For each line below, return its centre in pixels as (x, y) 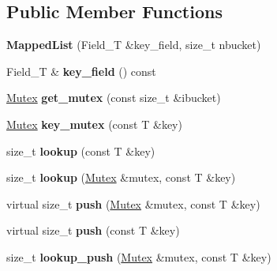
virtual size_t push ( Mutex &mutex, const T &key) (133, 203)
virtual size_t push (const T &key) (93, 230)
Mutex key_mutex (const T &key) (94, 124)
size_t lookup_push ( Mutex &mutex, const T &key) (139, 256)
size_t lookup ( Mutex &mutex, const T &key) (121, 177)
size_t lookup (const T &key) (81, 151)
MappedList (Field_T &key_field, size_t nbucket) (134, 45)
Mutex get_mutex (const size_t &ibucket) (114, 98)
